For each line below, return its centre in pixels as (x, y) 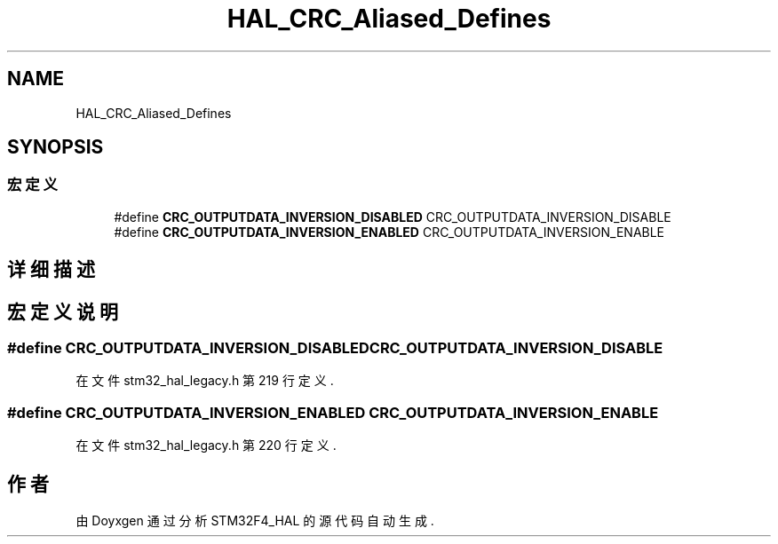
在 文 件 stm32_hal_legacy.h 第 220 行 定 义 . (206, 445)
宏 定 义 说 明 (63, 311)
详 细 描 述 (51, 270)
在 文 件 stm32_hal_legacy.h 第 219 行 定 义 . (205, 381)
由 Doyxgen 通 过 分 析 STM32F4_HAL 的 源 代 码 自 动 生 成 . (255, 521)
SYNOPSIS (56, 147)
